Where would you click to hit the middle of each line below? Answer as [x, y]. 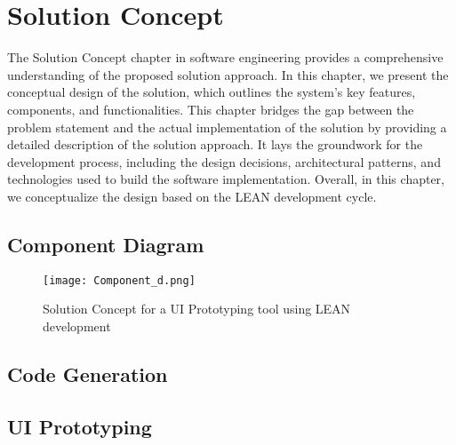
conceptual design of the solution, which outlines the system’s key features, [212, 92]
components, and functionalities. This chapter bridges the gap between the [211, 109]
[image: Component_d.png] [119, 280]
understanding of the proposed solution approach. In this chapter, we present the [228, 74]
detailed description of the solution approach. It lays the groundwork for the [215, 144]
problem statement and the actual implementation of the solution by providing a [227, 127]
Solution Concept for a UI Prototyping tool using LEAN [197, 309]
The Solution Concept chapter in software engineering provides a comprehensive [225, 57]
